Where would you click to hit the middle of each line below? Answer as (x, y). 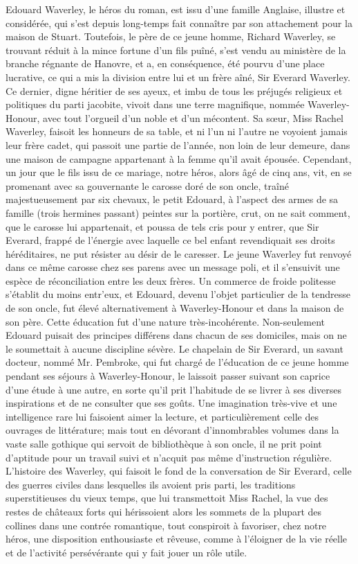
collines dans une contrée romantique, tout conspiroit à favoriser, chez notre (166, 525)
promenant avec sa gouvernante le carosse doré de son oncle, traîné (147, 185)
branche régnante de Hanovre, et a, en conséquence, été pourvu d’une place (165, 63)
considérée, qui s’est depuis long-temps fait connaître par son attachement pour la (179, 23)
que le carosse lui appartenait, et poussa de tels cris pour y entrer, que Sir (162, 226)
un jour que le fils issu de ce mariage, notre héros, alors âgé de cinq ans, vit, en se (179, 172)
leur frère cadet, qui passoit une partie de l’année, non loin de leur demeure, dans (178, 144)
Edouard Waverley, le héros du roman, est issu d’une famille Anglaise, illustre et (176, 9)
